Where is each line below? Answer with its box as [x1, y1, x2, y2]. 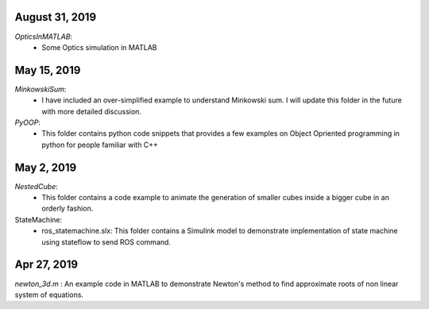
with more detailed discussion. [41, 106, 142, 116]
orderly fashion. [41, 203, 94, 214]
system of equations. [14, 290, 83, 299]
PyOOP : [14, 118, 41, 127]
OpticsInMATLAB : [14, 32, 73, 41]
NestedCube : [14, 181, 59, 191]
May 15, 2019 [14, 64, 81, 77]
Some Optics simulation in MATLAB [41, 42, 157, 52]
